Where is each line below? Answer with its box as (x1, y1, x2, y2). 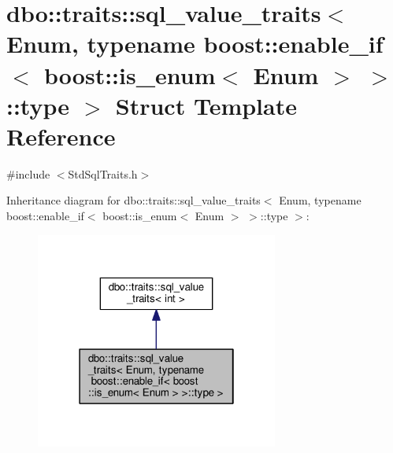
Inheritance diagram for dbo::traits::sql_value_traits (6, 192, 261, 208)
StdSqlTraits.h (68, 165, 138, 182)
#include (6, 165, 50, 182)
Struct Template (115, 89, 297, 121)
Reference (6, 120, 116, 152)
